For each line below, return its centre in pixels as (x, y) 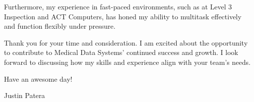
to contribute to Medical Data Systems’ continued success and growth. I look (121, 52)
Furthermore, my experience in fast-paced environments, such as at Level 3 (118, 6)
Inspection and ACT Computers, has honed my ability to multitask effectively (123, 16)
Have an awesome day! (38, 78)
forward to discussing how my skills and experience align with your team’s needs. (127, 62)
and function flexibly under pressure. (60, 26)
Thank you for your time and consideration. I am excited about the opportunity (126, 42)
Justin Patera (25, 95)
